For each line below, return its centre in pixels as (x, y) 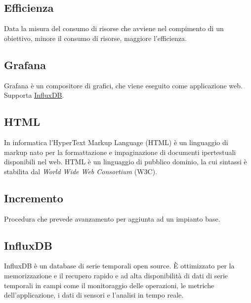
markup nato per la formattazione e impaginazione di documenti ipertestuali (120, 152)
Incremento (34, 198)
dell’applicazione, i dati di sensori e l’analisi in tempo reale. (94, 295)
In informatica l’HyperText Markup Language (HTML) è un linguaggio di (116, 142)
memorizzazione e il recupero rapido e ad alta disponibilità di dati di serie (116, 275)
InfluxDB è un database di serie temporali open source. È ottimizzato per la (119, 266)
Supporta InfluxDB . (34, 95)
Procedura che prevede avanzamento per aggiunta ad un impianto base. (112, 218)
